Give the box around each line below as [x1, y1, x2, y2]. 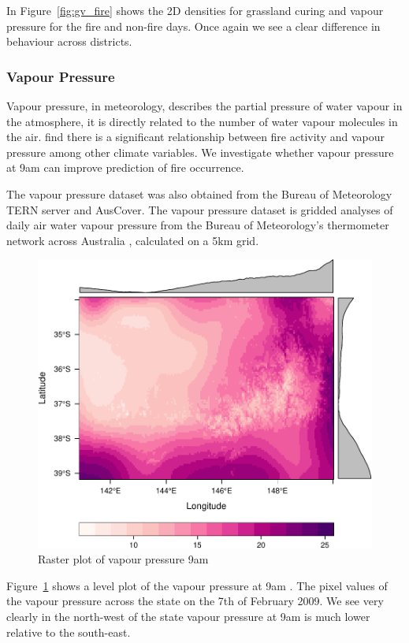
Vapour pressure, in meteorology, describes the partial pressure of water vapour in [6, 98, 403, 113]
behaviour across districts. [6, 33, 132, 50]
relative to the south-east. [6, 623, 131, 640]
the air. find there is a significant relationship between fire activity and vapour [6, 128, 385, 145]
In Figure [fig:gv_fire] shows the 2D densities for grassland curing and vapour [6, 2, 384, 18]
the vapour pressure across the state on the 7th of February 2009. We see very [6, 593, 384, 609]
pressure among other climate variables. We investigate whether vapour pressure [6, 143, 394, 160]
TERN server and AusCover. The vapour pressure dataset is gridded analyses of [6, 201, 393, 217]
